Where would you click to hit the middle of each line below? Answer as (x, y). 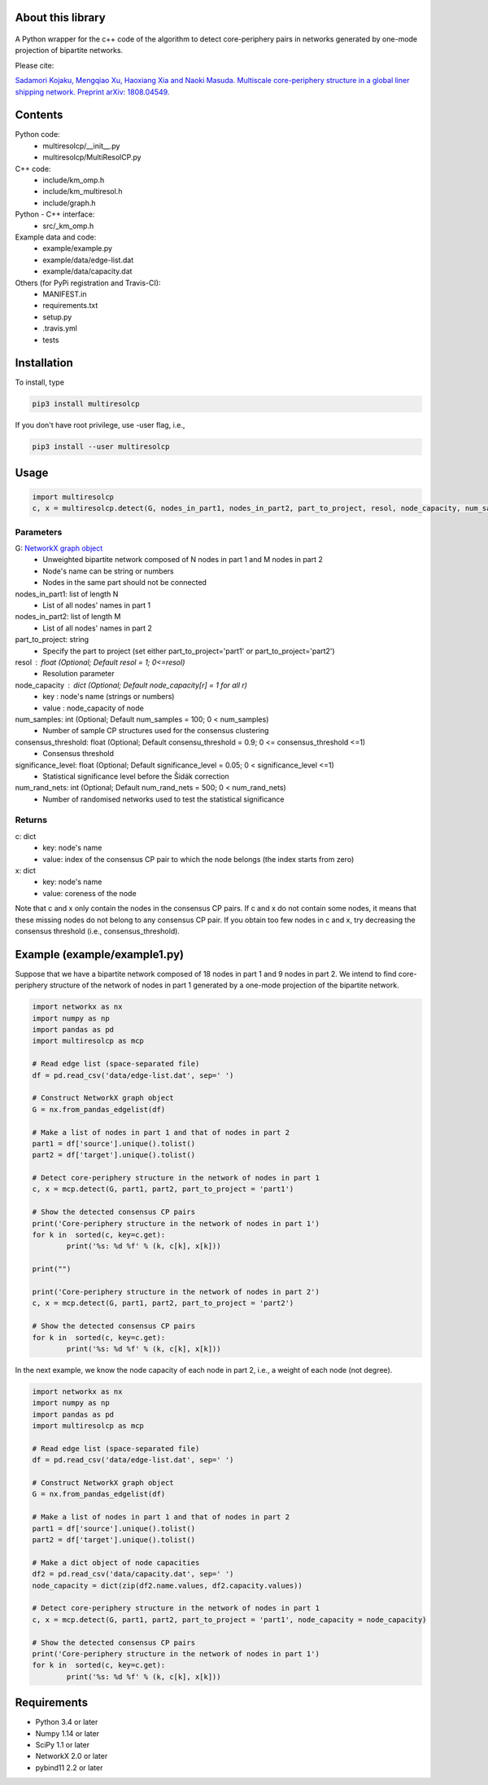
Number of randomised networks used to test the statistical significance (163, 799)
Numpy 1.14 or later (68, 1733)
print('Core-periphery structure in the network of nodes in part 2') (176, 1292)
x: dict (26, 871)
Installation (44, 363)
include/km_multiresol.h (83, 191)
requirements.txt (70, 306)
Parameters (39, 532)
